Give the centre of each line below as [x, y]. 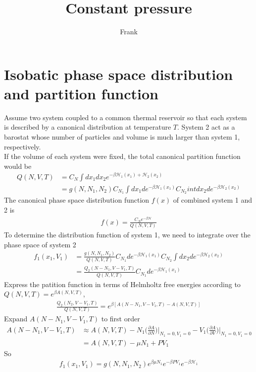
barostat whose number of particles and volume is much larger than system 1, [122, 137]
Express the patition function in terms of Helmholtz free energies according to [122, 284]
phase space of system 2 [40, 244]
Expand [16, 319]
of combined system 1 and [213, 200]
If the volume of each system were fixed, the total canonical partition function [122, 156]
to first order [121, 319]
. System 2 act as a [206, 127]
